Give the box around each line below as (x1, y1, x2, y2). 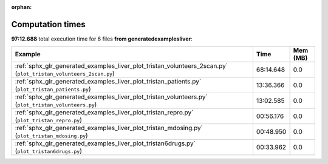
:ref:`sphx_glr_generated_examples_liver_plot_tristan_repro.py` (15, 108, 194, 117)
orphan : (11, 4, 32, 10)
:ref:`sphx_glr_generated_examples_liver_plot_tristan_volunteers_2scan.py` (15, 62, 228, 70)
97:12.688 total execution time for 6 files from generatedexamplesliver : (11, 35, 193, 42)
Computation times (11, 19, 86, 30)
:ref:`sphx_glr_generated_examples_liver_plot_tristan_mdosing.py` (15, 124, 203, 133)
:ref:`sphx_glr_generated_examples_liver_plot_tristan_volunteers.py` (15, 93, 208, 101)
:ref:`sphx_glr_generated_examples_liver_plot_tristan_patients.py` (15, 77, 202, 86)
